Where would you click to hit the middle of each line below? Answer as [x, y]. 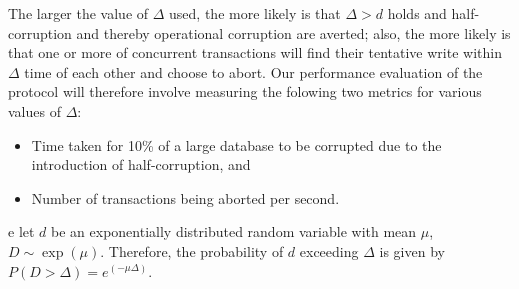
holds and [417, 13]
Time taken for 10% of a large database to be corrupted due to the [236, 144]
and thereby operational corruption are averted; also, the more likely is [293, 32]
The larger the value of [78, 13]
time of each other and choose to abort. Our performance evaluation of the [253, 71]
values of [34, 110]
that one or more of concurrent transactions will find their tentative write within [255, 52]
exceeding [329, 250]
